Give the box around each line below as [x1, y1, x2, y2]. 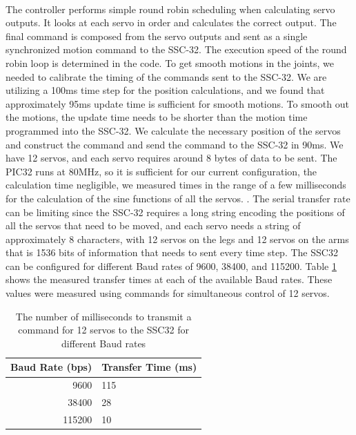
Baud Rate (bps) [10, 360, 92, 374]
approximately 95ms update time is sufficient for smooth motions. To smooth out [6, 96, 349, 110]
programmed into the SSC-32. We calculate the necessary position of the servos [6, 123, 341, 137]
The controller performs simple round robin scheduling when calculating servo [6, 1, 335, 16]
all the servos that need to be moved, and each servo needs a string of [6, 218, 301, 233]
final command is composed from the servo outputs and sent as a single [6, 28, 308, 43]
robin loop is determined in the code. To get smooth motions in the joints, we [6, 55, 334, 70]
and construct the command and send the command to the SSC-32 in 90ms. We [6, 137, 344, 151]
